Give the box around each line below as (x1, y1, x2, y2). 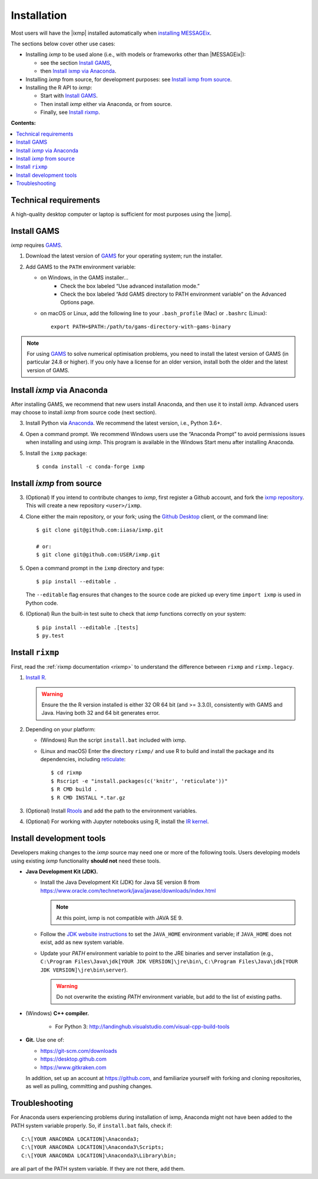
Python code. (25, 599, 58, 606)
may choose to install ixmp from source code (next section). (11, 408, 157, 415)
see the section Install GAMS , (40, 59, 112, 66)
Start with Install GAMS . (40, 92, 98, 100)
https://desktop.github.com (40, 1055, 107, 1063)
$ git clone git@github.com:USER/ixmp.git (36, 551, 161, 558)
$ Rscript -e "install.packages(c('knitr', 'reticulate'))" (51, 778, 228, 784)
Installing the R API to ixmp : (25, 84, 92, 91)
